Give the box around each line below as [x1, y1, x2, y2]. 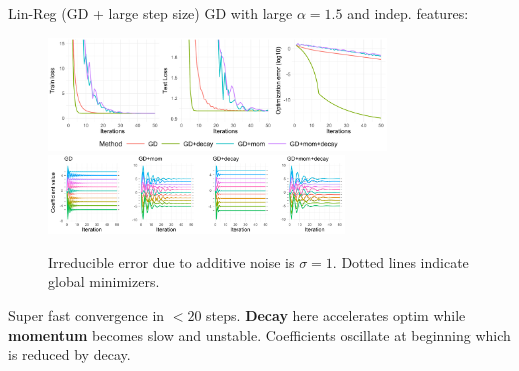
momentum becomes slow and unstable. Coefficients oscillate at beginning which [8, 324, 511, 345]
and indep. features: [347, 3, 469, 23]
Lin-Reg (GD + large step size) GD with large [8, 3, 293, 23]
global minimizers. [48, 271, 160, 292]
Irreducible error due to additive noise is [48, 251, 295, 272]
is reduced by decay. [8, 344, 131, 365]
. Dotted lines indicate [332, 251, 469, 272]
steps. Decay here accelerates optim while [206, 305, 466, 326]
